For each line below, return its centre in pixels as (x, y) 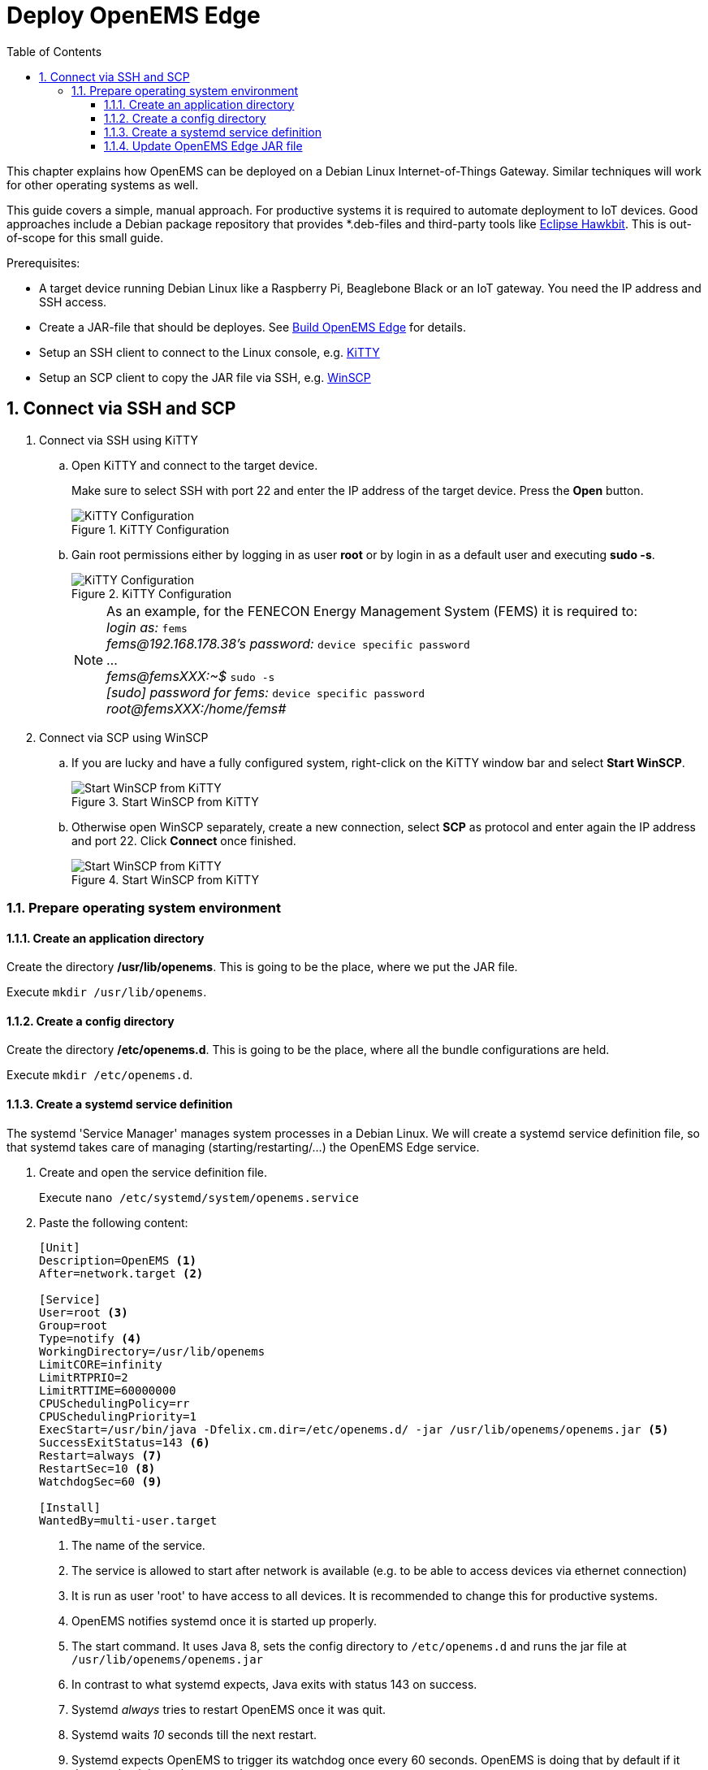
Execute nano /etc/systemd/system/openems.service (199, 1197)
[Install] (70, 1507)
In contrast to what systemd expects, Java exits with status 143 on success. (274, 1684)
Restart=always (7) (101, 1455)
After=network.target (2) (121, 1273)
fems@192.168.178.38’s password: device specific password (288, 643)
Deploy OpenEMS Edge (134, 15)
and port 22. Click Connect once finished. (184, 840)
